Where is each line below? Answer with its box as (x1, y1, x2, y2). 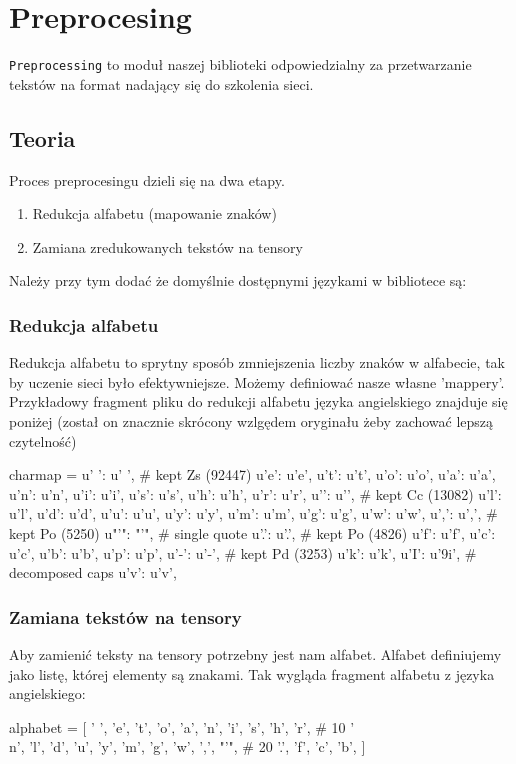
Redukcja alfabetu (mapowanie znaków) (32, 203, 277, 224)
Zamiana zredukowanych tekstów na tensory (32, 236, 303, 257)
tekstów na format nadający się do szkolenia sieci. (9, 73, 314, 94)
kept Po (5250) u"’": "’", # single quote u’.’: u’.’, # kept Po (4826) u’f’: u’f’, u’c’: (9, 522, 496, 543)
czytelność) (9, 430, 77, 451)
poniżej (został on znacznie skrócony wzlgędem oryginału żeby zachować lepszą (9, 410, 494, 431)
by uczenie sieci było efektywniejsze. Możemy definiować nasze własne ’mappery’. (9, 371, 505, 392)
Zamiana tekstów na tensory (9, 604, 242, 629)
